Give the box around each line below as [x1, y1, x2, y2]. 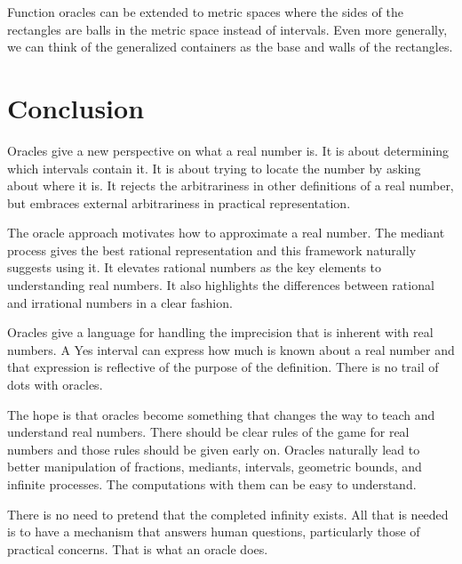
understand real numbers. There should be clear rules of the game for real [7, 423, 410, 441]
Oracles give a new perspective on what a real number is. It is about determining [7, 141, 450, 159]
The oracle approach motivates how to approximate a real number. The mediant [7, 223, 445, 242]
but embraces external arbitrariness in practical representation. [7, 193, 351, 212]
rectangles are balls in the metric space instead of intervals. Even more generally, [7, 20, 448, 38]
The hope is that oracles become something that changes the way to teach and [7, 405, 435, 423]
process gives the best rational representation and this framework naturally [7, 240, 417, 259]
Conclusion [7, 89, 145, 125]
